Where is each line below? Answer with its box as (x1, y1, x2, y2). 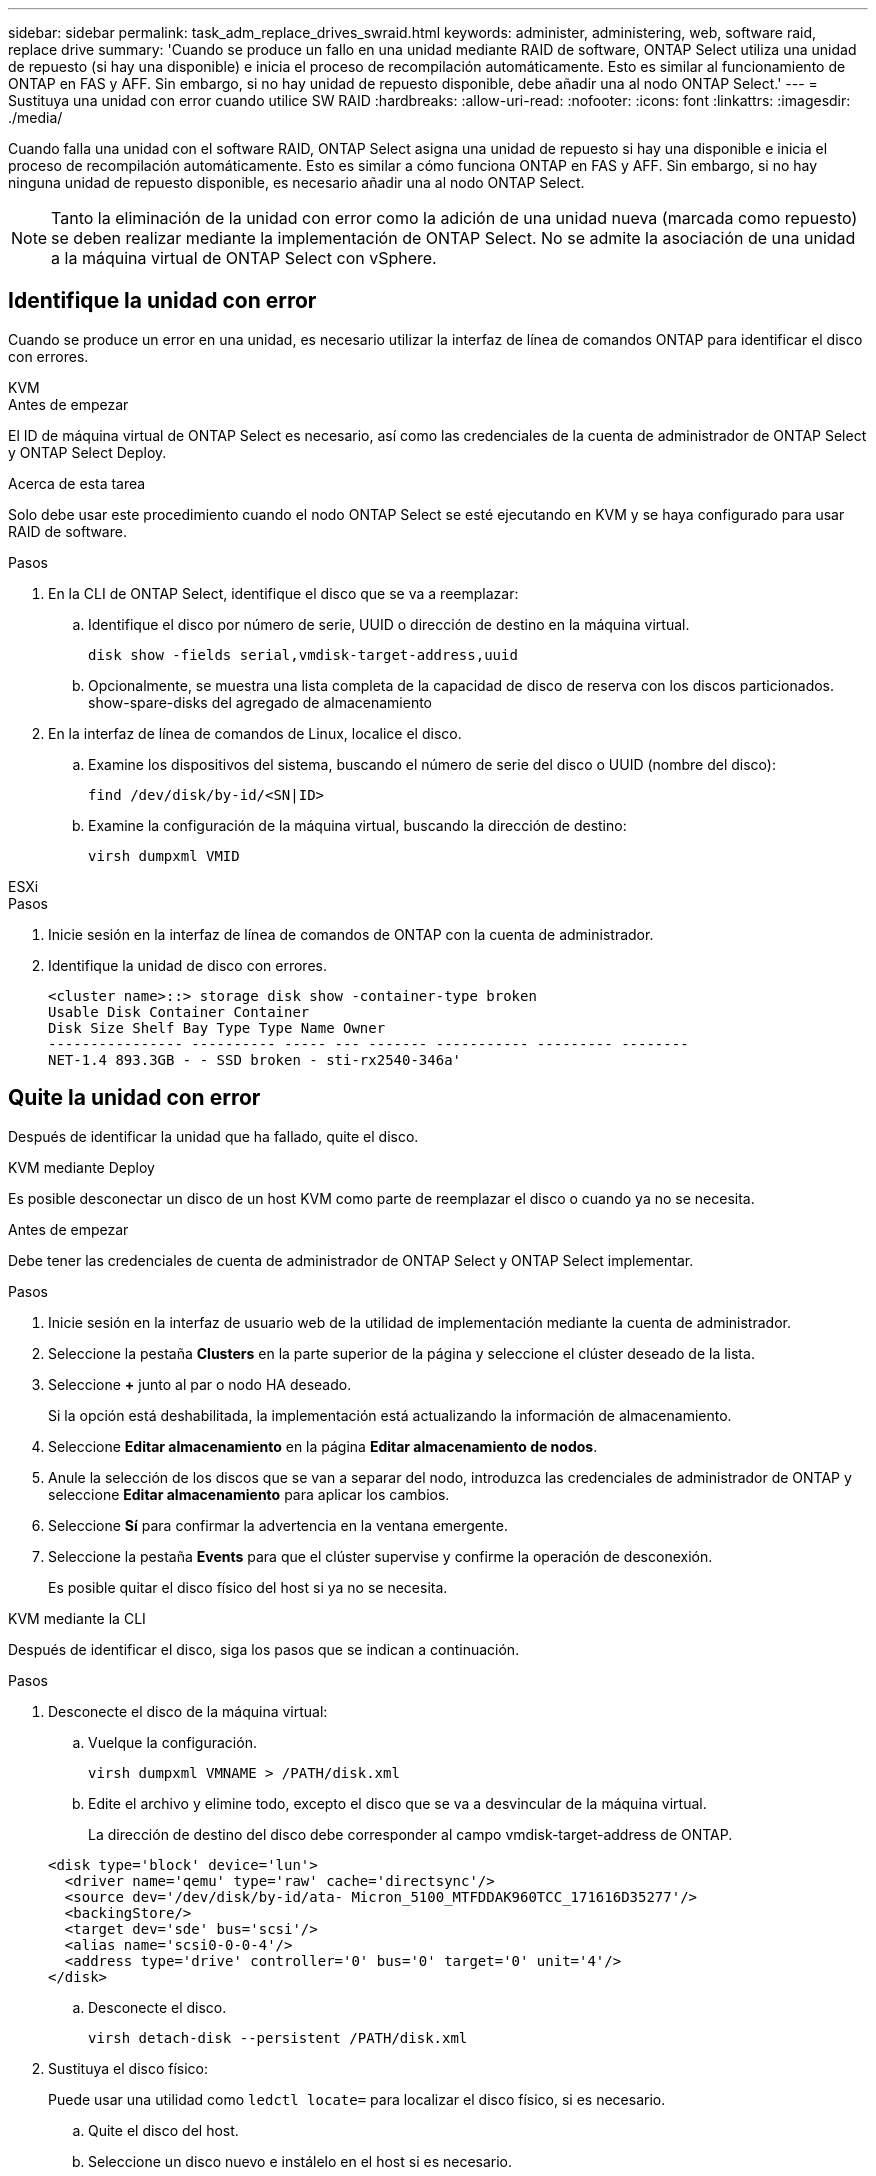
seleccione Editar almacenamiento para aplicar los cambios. (48, 1485, 450, 1503)
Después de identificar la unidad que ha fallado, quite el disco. (8, 1127, 419, 1145)
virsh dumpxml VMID (88, 847, 240, 864)
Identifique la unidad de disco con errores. (48, 956, 327, 974)
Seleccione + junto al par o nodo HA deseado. (48, 1375, 352, 1393)
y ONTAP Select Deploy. (8, 443, 167, 461)
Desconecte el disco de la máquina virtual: (48, 1702, 328, 1720)
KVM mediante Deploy (8, 1158, 155, 1176)
